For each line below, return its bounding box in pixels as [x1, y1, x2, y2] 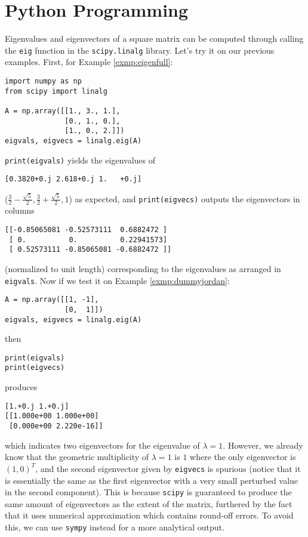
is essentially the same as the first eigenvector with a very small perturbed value [5, 474, 298, 486]
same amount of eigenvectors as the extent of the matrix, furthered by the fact [5, 497, 292, 510]
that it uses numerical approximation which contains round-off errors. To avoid [5, 509, 294, 521]
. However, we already [223, 439, 303, 451]
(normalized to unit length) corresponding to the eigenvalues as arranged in [5, 262, 281, 274]
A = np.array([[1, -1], [5, 295, 99, 304]
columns [5, 204, 35, 217]
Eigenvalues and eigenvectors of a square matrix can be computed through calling [5, 32, 304, 45]
